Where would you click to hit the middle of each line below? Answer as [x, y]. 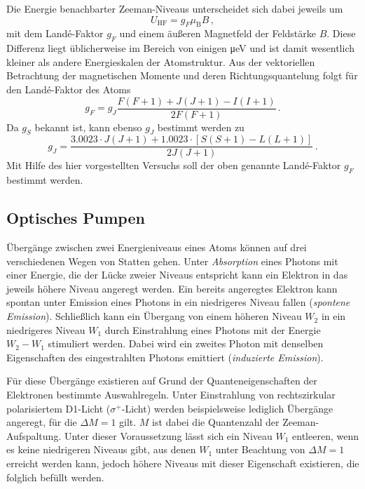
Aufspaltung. [34, 435]
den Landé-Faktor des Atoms [69, 89]
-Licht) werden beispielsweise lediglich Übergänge [227, 408]
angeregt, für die [42, 422]
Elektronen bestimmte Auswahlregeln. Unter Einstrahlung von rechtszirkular [171, 395]
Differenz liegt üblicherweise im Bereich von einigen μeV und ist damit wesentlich [181, 48]
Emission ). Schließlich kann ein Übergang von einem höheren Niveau [154, 316]
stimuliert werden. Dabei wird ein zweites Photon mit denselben [186, 343]
